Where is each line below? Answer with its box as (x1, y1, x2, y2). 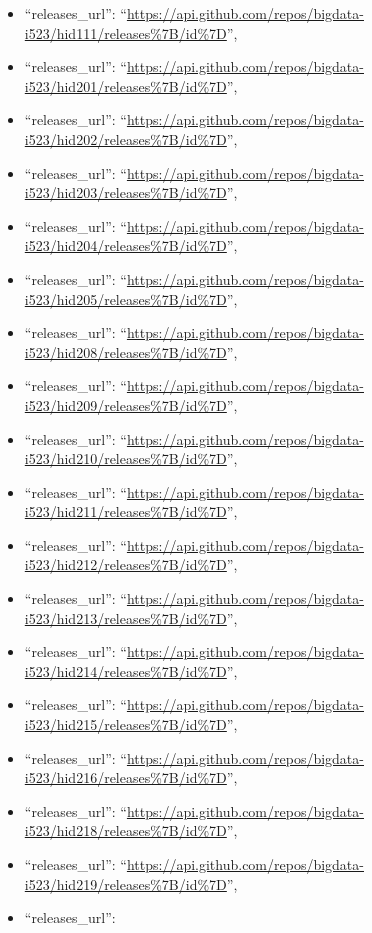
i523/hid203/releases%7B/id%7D (24, 182, 227, 203)
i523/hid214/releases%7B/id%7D (24, 660, 227, 681)
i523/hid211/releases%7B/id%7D (24, 501, 227, 522)
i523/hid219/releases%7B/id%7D (24, 873, 227, 894)
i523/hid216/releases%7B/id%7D (24, 767, 227, 788)
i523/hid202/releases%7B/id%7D (24, 128, 227, 149)
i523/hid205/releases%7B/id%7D (24, 288, 227, 309)
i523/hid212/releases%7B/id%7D (24, 554, 227, 575)
